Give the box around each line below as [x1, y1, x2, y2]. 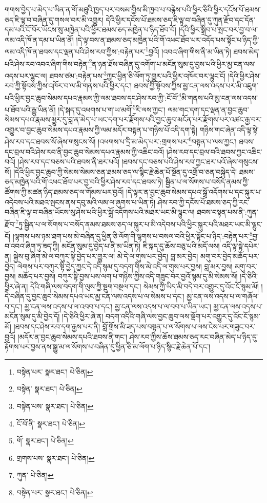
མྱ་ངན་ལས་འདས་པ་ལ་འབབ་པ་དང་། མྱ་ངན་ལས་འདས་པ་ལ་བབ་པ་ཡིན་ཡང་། [24, 301, 211, 311]
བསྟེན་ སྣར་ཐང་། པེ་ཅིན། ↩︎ [16, 383, 83, 394]
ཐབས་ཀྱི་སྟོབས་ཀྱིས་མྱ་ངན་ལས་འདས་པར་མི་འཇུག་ [134, 80, 258, 91]
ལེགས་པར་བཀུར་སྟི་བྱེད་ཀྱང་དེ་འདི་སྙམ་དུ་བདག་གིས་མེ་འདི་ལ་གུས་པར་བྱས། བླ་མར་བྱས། [17, 260, 233, 271]
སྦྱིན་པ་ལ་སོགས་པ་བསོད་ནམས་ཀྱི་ [165, 176, 250, 187]
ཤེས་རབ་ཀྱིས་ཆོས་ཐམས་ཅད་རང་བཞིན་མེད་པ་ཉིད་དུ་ [129, 331, 258, 342]
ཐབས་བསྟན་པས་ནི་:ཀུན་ [197, 207, 258, 217]
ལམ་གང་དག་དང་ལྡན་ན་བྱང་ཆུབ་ [167, 104, 249, 115]
